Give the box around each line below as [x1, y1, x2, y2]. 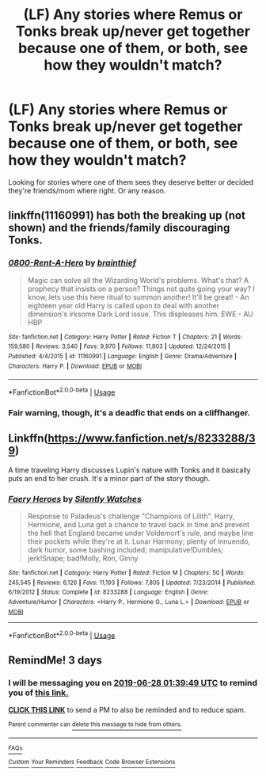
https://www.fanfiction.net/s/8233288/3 [47, 432, 256, 445]
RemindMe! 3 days [8, 653, 103, 667]
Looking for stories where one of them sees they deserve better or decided [8, 177, 254, 187]
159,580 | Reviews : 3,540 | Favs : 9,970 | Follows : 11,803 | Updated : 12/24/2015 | [8, 342, 231, 350]
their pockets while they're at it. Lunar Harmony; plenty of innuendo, [27, 537, 251, 546]
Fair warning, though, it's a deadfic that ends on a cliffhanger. [8, 407, 251, 418]
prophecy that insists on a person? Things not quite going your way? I [27, 284, 256, 293]
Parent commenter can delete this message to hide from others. [8, 720, 182, 728]
